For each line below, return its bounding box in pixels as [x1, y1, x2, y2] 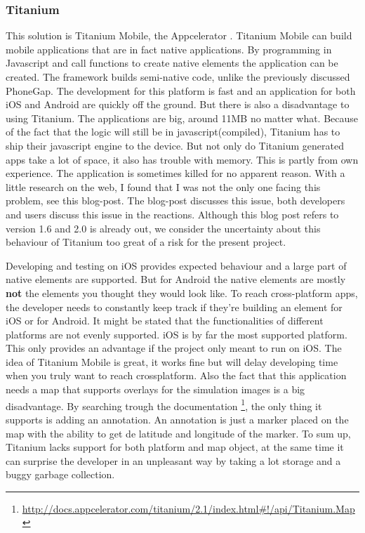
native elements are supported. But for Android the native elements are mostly [6, 272, 346, 287]
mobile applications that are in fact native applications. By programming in [6, 41, 332, 56]
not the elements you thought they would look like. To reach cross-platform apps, [6, 285, 358, 300]
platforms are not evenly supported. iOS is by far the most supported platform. [6, 327, 347, 341]
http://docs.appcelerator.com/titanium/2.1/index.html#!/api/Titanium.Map [22, 501, 355, 515]
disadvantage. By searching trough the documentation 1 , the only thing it [6, 396, 322, 413]
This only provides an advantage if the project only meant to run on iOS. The [6, 341, 342, 355]
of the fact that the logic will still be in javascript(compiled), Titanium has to [6, 124, 340, 139]
